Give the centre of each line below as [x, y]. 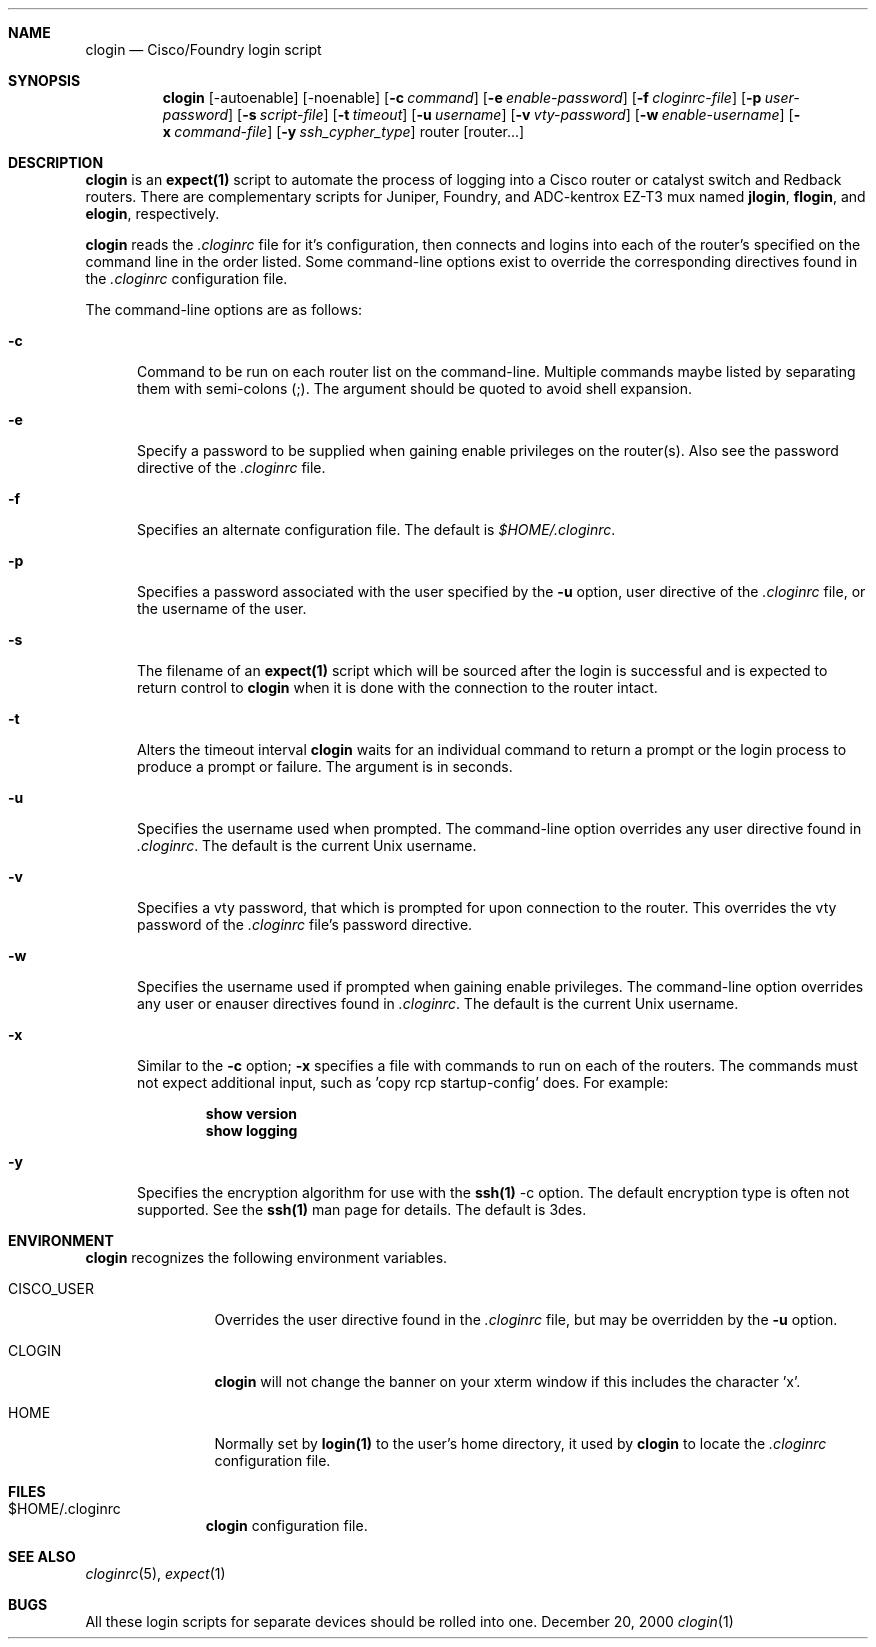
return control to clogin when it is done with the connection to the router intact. [397, 687]
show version [251, 1113]
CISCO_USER [51, 1288]
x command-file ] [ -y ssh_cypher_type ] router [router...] [343, 131]
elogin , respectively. [152, 213]
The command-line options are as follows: [224, 309]
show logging [251, 1130]
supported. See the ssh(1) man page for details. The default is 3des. [362, 1209]
